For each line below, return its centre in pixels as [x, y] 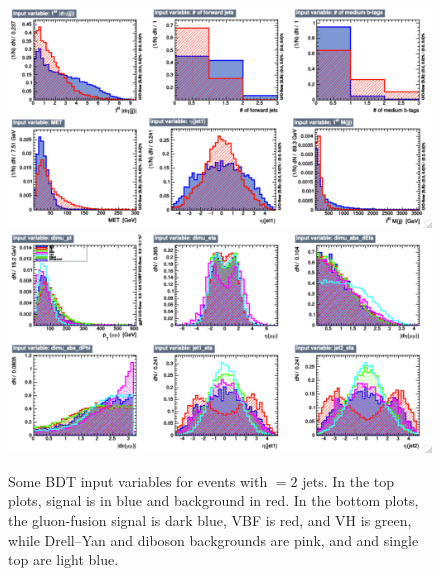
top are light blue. [63, 559]
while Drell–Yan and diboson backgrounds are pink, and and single [213, 539]
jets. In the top [348, 480]
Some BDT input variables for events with [138, 480]
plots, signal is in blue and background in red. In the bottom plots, [213, 500]
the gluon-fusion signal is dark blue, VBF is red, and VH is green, [210, 519]
